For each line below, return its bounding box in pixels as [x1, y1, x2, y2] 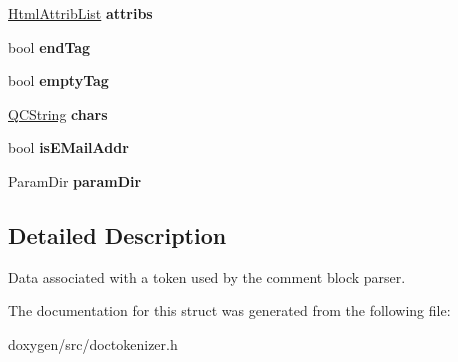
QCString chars [8, 103, 108, 124]
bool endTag [8, 36, 91, 57]
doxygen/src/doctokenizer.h [8, 333, 178, 354]
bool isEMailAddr [8, 137, 129, 158]
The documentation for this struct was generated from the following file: [8, 300, 451, 321]
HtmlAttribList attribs [8, 3, 153, 23]
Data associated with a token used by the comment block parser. [8, 266, 406, 287]
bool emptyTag [8, 70, 109, 91]
